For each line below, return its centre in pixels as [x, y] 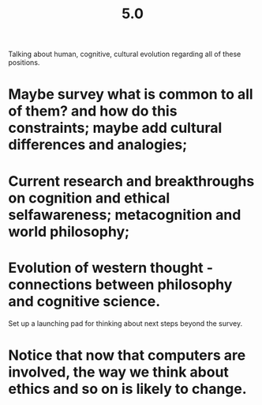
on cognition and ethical [89, 198]
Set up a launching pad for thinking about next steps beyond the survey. [125, 323]
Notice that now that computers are [127, 355]
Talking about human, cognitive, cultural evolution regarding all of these [125, 54]
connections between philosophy [120, 284]
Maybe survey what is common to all [131, 95]
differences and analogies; [98, 145]
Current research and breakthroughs [131, 181]
